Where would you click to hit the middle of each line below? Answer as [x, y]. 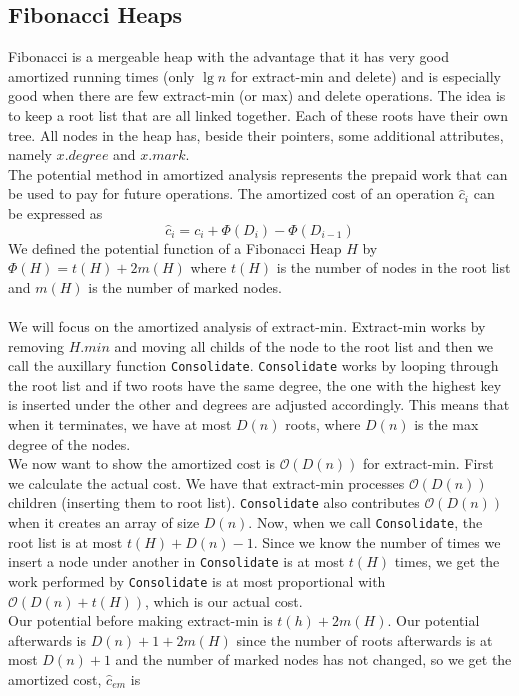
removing [36, 345]
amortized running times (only [101, 75]
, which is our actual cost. [224, 600]
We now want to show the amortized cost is [141, 463]
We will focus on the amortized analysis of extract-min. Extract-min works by [247, 325]
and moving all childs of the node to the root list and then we [304, 345]
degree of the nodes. [69, 443]
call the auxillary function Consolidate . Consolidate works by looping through [253, 365]
